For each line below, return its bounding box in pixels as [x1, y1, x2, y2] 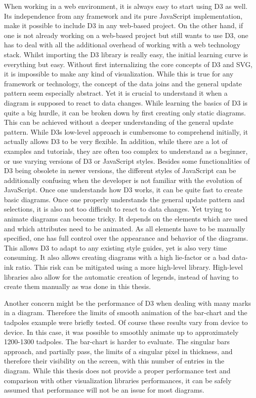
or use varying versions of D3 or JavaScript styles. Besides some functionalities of [4, 155, 250, 166]
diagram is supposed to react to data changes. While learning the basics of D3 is [4, 97, 248, 108]
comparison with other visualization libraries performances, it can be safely [4, 375, 232, 385]
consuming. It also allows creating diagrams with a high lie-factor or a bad [4, 252, 230, 262]
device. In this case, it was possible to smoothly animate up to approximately [4, 326, 239, 337]
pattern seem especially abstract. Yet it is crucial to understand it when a [4, 88, 228, 98]
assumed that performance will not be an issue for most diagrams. [4, 385, 205, 395]
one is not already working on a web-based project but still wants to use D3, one [4, 30, 249, 40]
